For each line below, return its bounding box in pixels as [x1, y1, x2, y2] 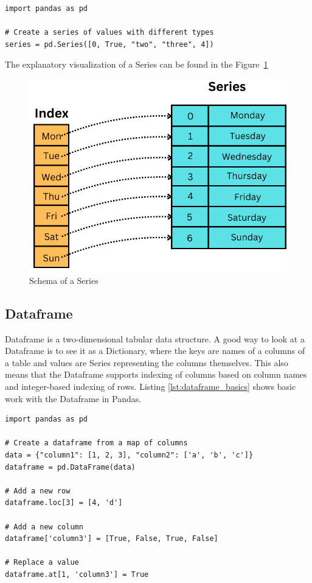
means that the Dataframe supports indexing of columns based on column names [5, 368, 307, 381]
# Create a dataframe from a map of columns [5, 439, 188, 448]
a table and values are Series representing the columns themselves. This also [5, 356, 288, 369]
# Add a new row [5, 486, 71, 495]
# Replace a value [5, 558, 79, 567]
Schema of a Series [29, 274, 99, 286]
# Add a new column [5, 522, 83, 531]
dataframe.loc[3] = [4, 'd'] [5, 498, 123, 507]
